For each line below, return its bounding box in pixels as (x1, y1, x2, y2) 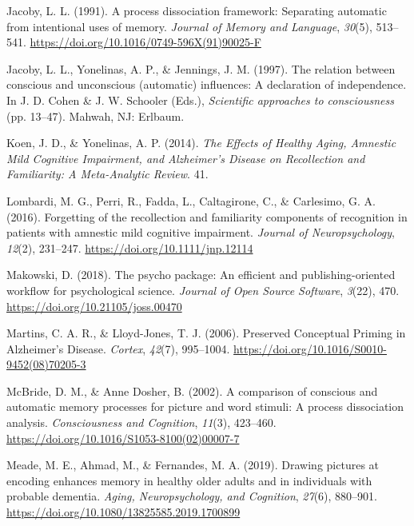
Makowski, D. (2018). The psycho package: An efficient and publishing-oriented (6, 266, 396, 283)
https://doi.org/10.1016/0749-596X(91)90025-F (30, 34, 261, 50)
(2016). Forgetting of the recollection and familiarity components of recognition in (6, 208, 408, 225)
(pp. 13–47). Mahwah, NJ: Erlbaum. (6, 107, 185, 124)
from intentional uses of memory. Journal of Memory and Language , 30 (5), (6, 18, 372, 34)
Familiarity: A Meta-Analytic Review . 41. (6, 165, 209, 182)
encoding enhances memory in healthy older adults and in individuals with (6, 472, 372, 488)
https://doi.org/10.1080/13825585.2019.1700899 (6, 504, 241, 520)
